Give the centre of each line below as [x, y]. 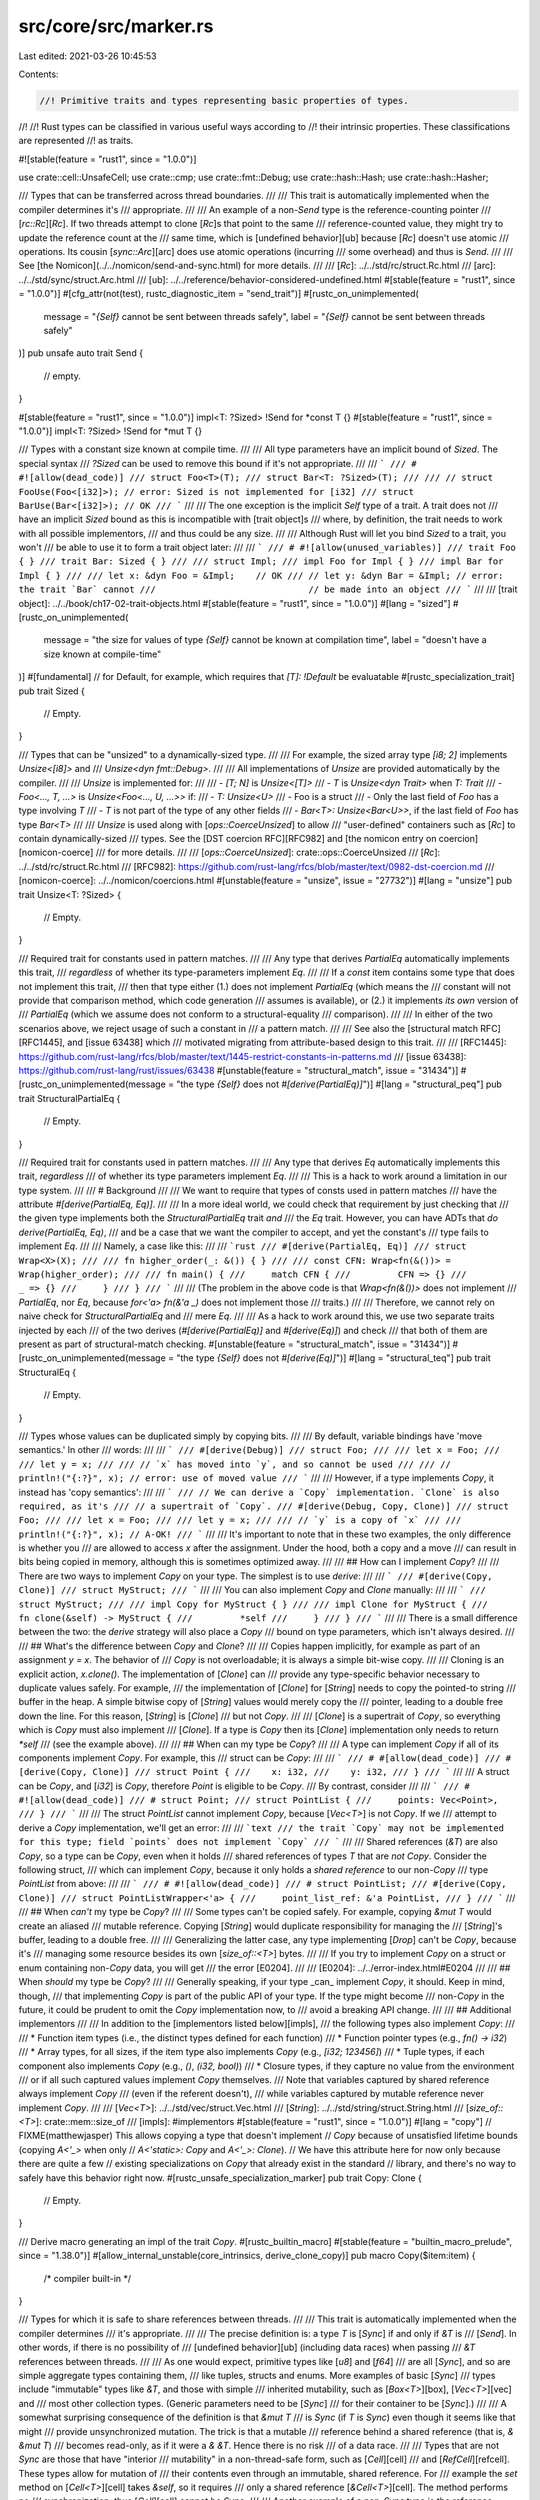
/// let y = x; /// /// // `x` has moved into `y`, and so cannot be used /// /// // [235, 1464]
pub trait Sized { [51, 691]
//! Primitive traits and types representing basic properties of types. [224, 100]
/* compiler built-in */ [87, 2278]
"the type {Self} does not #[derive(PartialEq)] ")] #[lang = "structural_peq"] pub [339, 1084]
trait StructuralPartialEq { [69, 1098]
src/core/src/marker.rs [116, 26]
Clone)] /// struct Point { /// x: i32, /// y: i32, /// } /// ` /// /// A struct [301, 1772]
